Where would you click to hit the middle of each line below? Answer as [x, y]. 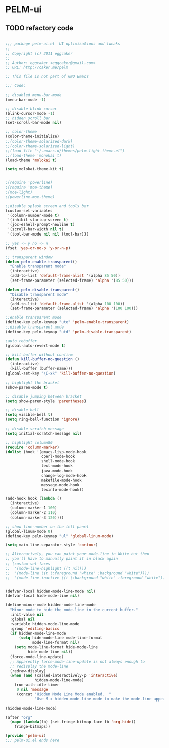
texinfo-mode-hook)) [63, 489]
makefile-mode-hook [61, 480]
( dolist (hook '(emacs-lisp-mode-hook [46, 452]
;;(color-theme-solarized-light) [40, 146]
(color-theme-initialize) [32, 137]
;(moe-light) [19, 192]
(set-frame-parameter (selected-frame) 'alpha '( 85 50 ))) [72, 280]
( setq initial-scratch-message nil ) [44, 433]
